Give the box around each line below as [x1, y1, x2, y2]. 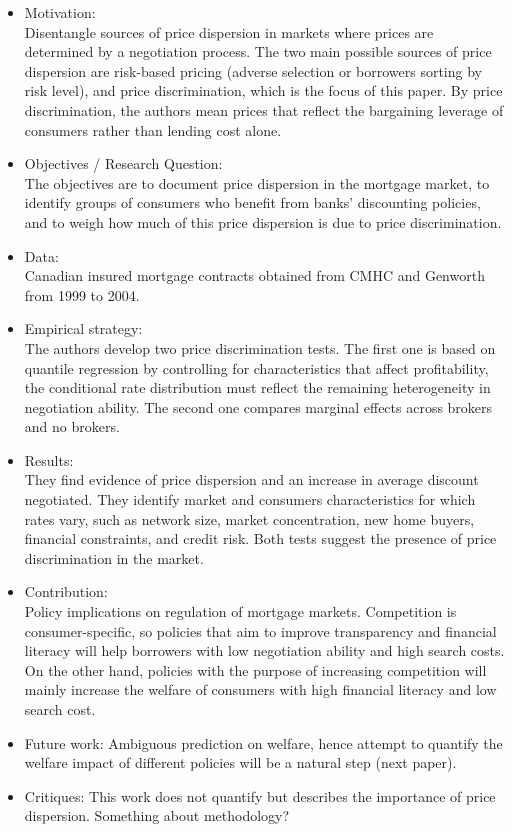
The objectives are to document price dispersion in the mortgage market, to [24, 172, 490, 193]
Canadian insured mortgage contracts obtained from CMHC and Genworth [24, 265, 485, 286]
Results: [24, 449, 74, 470]
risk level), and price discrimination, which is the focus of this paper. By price [24, 80, 503, 101]
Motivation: [24, 2, 96, 22]
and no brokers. [24, 416, 120, 437]
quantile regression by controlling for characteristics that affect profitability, [24, 357, 489, 378]
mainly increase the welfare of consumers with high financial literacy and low [24, 679, 497, 700]
